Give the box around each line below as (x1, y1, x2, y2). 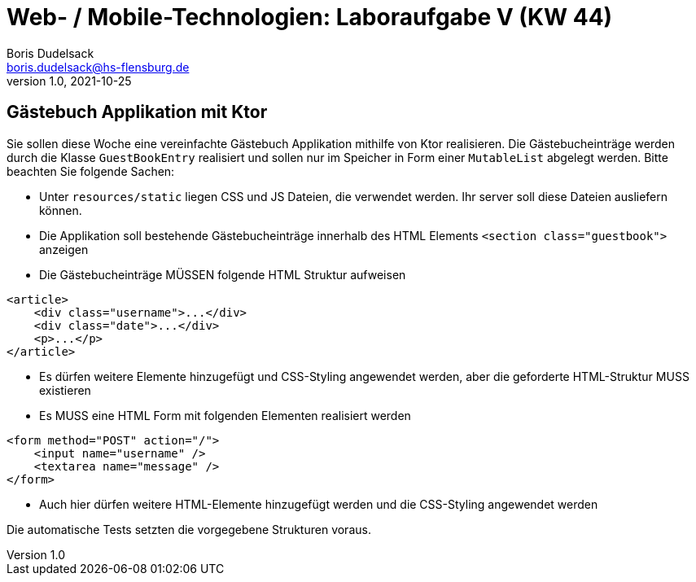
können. (39, 203, 82, 217)
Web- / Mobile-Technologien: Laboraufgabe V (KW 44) (7, 3, 613, 31)
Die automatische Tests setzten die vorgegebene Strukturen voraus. (7, 522, 371, 536)
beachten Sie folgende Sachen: (7, 164, 175, 178)
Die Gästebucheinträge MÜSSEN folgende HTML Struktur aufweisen (39, 267, 406, 282)
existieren (39, 383, 91, 397)
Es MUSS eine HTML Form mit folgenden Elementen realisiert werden (39, 408, 411, 422)
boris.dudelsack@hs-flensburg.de (7, 59, 190, 74)
